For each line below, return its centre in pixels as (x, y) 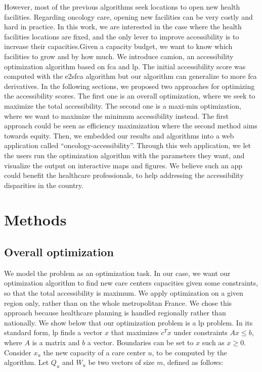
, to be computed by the (189, 352)
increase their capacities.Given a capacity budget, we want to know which (118, 46)
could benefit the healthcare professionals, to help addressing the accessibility (124, 175)
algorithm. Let (27, 362)
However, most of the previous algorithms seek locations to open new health (122, 7)
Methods (35, 220)
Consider (18, 352)
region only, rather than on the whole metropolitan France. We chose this (118, 303)
